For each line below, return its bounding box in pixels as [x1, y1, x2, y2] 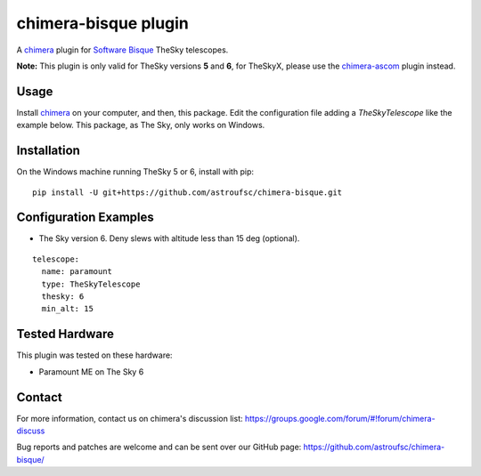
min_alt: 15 [41, 303, 94, 314]
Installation [16, 143, 80, 158]
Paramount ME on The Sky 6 [38, 366, 144, 377]
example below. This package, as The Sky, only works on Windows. [16, 120, 265, 131]
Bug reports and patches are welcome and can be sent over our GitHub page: [16, 441, 302, 453]
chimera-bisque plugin [16, 13, 189, 33]
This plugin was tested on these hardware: [16, 350, 173, 360]
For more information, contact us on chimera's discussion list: [16, 413, 243, 424]
